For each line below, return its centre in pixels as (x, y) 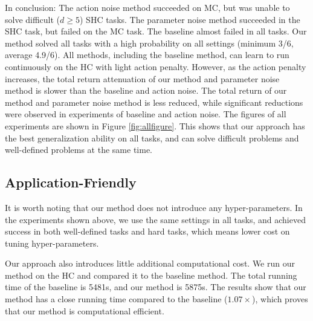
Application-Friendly (71, 182)
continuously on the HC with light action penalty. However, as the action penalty (156, 66)
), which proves (280, 299)
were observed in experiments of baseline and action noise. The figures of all (146, 114)
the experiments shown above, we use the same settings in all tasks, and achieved (155, 219)
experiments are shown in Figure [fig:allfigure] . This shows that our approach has (155, 125)
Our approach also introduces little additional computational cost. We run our (150, 263)
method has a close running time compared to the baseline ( (116, 299)
